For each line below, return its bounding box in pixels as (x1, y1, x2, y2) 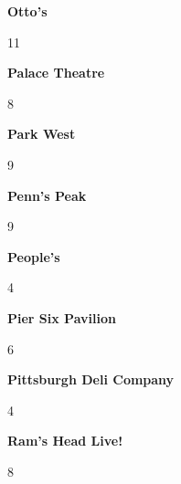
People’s (7, 247, 60, 266)
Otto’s (7, 2, 48, 20)
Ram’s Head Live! (7, 431, 123, 450)
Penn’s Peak (7, 185, 87, 205)
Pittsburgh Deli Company (7, 370, 175, 389)
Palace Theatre (7, 63, 105, 82)
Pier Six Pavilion (7, 308, 116, 327)
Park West (7, 124, 76, 143)
